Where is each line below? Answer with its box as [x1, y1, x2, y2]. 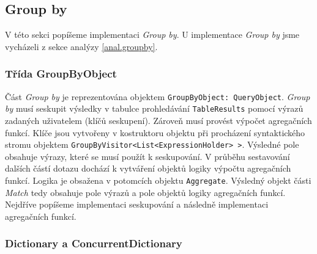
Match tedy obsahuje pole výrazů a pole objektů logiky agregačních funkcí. [5, 186, 286, 198]
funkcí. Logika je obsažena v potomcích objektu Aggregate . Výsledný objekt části [5, 173, 311, 186]
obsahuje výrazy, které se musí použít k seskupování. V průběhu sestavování [5, 150, 290, 162]
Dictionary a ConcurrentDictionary [5, 236, 182, 251]
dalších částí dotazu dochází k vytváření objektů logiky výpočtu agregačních [5, 162, 291, 175]
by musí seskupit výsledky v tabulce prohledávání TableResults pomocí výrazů [5, 102, 304, 115]
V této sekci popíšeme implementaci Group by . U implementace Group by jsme [5, 28, 300, 41]
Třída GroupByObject [5, 66, 117, 81]
